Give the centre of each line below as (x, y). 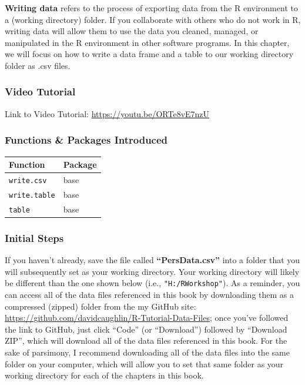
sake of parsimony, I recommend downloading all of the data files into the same (147, 352)
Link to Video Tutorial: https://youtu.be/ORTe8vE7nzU (107, 113)
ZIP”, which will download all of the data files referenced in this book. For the (146, 341)
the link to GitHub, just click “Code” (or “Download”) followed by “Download (146, 329)
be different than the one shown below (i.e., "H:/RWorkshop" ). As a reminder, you (152, 283)
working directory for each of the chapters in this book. (104, 375)
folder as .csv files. (38, 65)
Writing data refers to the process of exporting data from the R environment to (151, 8)
